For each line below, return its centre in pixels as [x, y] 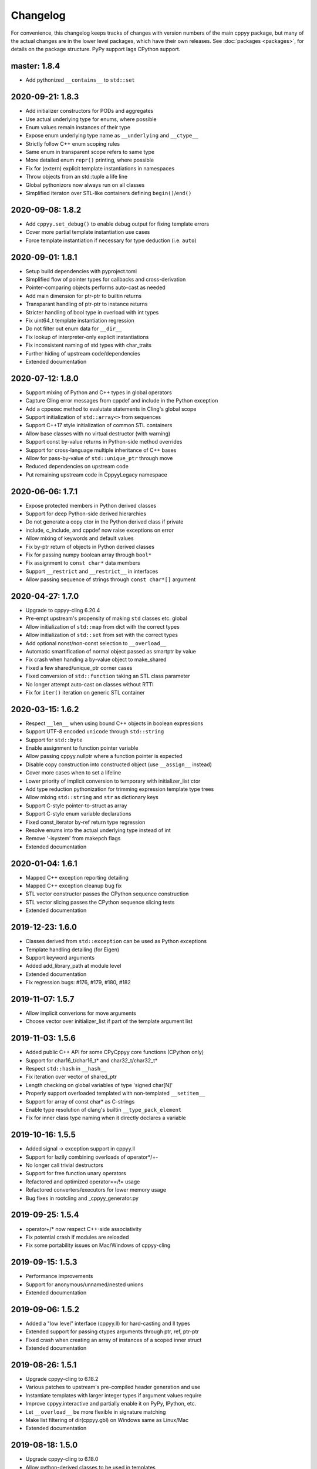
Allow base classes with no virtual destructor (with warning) [98, 433]
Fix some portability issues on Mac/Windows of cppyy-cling [98, 1245]
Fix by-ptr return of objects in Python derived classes [90, 546]
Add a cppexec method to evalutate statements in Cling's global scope [111, 409]
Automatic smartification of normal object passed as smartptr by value [111, 652]
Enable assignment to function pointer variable [82, 748]
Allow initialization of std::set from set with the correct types [102, 635]
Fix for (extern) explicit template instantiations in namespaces [100, 168]
